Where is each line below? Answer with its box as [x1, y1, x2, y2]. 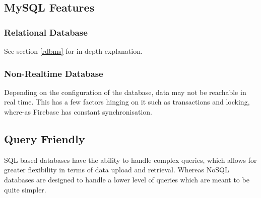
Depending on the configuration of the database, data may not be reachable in [4, 86, 246, 97]
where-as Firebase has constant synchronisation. [4, 107, 152, 117]
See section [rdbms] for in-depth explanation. [4, 46, 143, 56]
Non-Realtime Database [4, 67, 103, 79]
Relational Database [4, 26, 88, 38]
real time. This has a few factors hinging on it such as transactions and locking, [4, 96, 250, 107]
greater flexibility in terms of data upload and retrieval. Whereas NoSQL [4, 164, 229, 175]
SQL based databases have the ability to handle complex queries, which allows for [4, 154, 257, 165]
